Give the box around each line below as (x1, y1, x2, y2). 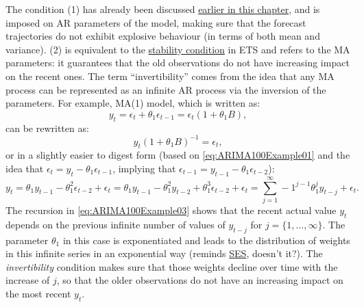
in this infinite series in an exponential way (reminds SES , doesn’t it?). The (5, 246, 323, 261)
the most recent (5, 286, 71, 300)
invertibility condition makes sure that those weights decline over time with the (5, 259, 338, 273)
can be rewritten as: (5, 120, 89, 135)
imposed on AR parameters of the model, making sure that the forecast (5, 15, 306, 29)
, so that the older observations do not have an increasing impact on (56, 273, 343, 287)
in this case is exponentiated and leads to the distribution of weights (62, 232, 350, 247)
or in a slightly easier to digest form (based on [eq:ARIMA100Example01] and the (5, 148, 350, 162)
